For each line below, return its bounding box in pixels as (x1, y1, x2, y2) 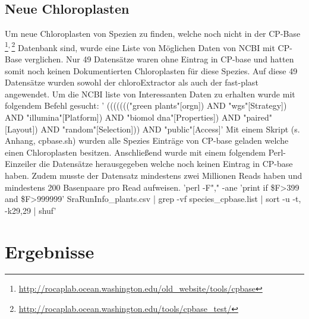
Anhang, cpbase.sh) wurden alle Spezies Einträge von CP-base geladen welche (5, 134, 289, 147)
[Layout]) (5, 122, 38, 135)
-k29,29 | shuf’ (5, 204, 56, 216)
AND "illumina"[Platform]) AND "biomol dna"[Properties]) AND (5, 111, 241, 124)
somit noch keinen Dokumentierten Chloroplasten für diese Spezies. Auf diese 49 (5, 64, 298, 77)
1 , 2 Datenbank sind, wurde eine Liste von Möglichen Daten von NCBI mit (5, 39, 275, 53)
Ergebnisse (5, 239, 94, 263)
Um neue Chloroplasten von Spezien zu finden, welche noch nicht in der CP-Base (5, 27, 301, 40)
